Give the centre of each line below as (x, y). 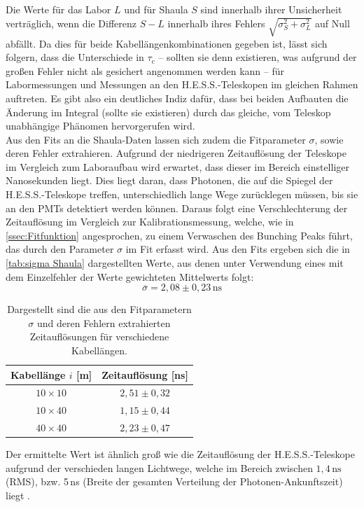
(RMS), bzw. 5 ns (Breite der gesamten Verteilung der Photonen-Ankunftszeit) (174, 481)
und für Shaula (156, 9)
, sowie (329, 139)
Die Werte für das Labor (58, 9)
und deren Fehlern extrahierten (104, 322)
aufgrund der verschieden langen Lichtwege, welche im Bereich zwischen (159, 467)
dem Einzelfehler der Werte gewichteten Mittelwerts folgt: (130, 276)
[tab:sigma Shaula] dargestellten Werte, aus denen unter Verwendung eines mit (175, 263)
